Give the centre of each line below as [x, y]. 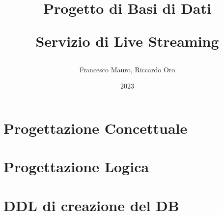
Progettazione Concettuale [96, 128]
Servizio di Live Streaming [127, 41]
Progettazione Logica [76, 167]
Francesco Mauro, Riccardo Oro [127, 69]
